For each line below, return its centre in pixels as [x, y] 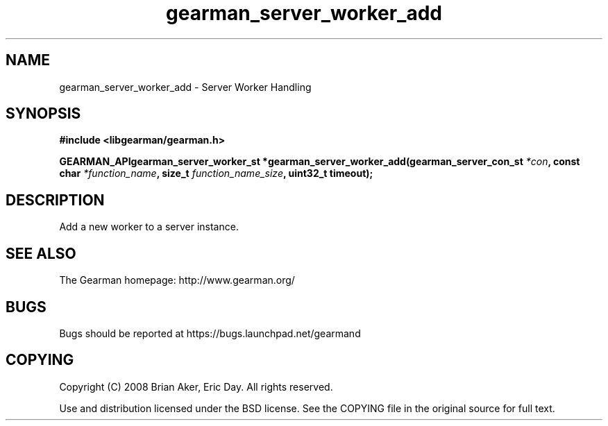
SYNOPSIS [43, 114]
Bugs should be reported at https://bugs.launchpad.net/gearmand [210, 333]
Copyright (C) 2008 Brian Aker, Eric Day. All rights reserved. [196, 386]
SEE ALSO [41, 253]
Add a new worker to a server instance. [149, 227]
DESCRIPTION [55, 200]
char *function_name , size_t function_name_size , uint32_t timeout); [216, 173]
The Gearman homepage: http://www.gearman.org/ [177, 280]
